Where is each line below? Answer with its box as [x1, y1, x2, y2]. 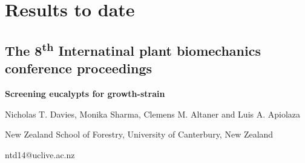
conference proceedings [5, 59, 152, 78]
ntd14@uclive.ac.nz [5, 148, 75, 161]
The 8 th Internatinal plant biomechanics [5, 38, 261, 59]
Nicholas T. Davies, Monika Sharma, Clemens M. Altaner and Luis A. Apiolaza [5, 107, 301, 120]
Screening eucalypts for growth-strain [5, 87, 165, 99]
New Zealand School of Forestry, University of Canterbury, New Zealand [5, 128, 274, 141]
